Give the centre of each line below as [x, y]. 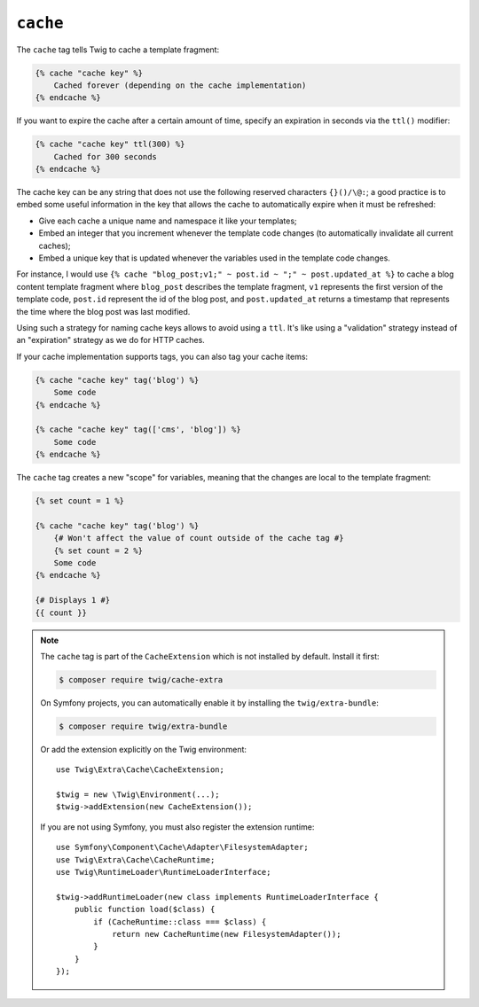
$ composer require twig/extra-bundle [143, 726]
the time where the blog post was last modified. [103, 311]
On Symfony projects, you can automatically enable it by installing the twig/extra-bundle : [209, 703]
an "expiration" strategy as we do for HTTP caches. [111, 340]
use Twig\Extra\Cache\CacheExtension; [141, 770]
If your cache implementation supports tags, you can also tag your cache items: [162, 356]
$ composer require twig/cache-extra [141, 679]
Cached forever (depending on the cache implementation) [180, 85]
